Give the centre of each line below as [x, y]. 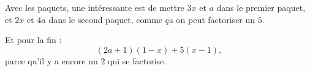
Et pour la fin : [33, 40]
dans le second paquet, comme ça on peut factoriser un [152, 19]
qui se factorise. [137, 60]
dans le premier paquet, [261, 7]
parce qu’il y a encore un [51, 60]
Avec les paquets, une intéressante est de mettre [95, 7]
